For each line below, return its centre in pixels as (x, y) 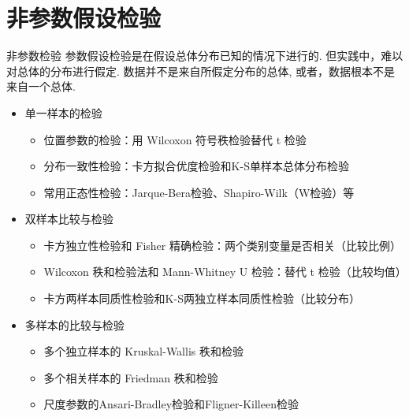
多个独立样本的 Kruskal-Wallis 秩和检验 (143, 351)
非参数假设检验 (84, 18)
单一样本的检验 (63, 112)
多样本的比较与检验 (74, 324)
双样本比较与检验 (69, 219)
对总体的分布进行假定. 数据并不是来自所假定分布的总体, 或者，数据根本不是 (201, 71)
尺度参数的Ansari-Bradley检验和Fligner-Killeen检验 (171, 404)
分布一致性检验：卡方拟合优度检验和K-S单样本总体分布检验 (196, 166)
